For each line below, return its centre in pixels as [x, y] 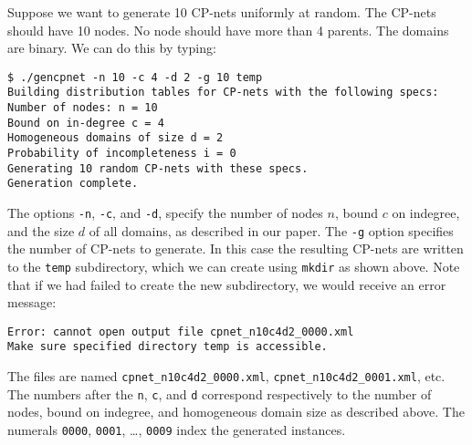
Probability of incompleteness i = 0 [122, 154]
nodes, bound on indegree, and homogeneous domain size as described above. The [236, 412]
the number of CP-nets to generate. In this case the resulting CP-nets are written [236, 248]
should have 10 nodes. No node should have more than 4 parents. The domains [228, 30]
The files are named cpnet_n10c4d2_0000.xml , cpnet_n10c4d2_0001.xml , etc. [226, 376]
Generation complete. [73, 184]
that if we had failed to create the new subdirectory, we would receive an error [227, 284]
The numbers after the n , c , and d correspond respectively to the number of [220, 393]
